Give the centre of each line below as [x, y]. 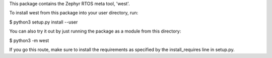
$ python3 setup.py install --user [44, 22]
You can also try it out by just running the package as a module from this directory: [95, 31]
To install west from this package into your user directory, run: [74, 13]
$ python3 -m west [29, 40]
